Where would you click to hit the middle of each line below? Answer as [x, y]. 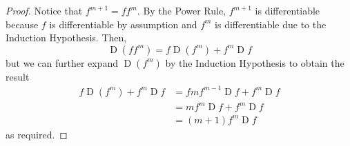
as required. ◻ [37, 134]
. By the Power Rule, [182, 10]
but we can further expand [62, 62]
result [18, 76]
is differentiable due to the [271, 24]
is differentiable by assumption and [123, 24]
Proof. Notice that [44, 10]
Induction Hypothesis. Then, [66, 38]
